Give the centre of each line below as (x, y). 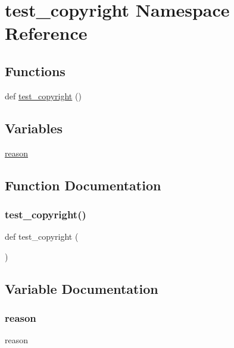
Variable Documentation (82, 288)
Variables (34, 128)
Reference (46, 33)
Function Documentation (83, 185)
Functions (35, 70)
